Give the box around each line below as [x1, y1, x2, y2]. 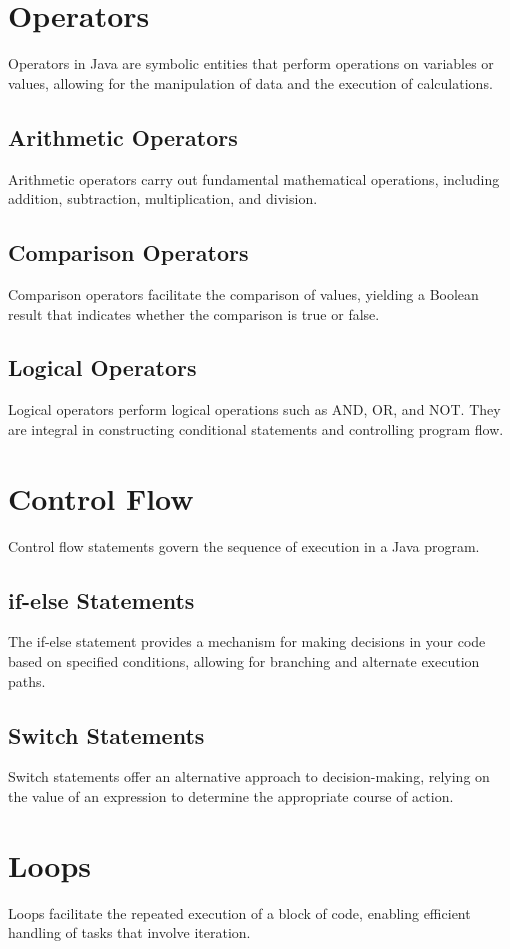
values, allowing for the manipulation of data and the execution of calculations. [8, 72, 493, 93]
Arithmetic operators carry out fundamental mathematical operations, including [8, 168, 500, 189]
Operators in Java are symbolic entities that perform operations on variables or [8, 53, 494, 74]
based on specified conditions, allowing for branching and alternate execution [8, 651, 480, 671]
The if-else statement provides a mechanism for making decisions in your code [8, 631, 486, 652]
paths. [8, 670, 46, 691]
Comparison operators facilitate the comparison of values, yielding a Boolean [8, 283, 479, 304]
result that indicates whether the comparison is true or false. [8, 303, 380, 324]
